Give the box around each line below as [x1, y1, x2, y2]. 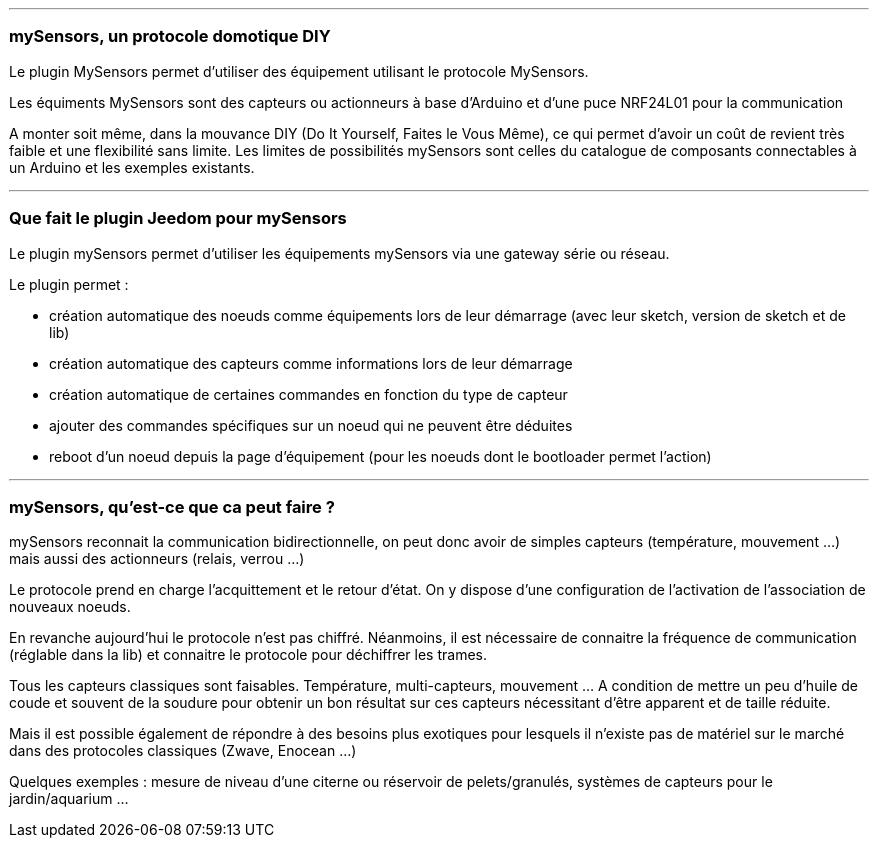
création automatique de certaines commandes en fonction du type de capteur [49, 385, 568, 403]
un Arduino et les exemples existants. [9, 158, 255, 176]
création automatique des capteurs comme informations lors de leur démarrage [49, 354, 573, 372]
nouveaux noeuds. [9, 598, 131, 616]
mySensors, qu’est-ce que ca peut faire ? [9, 496, 335, 517]
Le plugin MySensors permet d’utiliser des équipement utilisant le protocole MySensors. [9, 62, 589, 80]
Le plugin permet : [9, 275, 129, 293]
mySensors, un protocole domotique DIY [9, 26, 331, 47]
